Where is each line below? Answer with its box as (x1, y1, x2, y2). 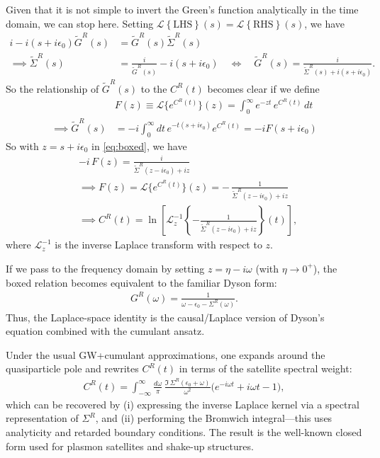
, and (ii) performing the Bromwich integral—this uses (95, 411, 332, 425)
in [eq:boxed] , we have (91, 138, 187, 153)
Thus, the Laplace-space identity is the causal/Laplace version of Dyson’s (6, 309, 325, 324)
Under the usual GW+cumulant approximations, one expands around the (6, 347, 325, 362)
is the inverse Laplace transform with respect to (55, 237, 262, 252)
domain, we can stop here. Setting (6, 16, 154, 30)
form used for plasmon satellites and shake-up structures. (6, 438, 254, 453)
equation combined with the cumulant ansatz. (6, 324, 205, 338)
